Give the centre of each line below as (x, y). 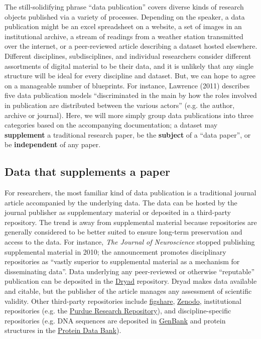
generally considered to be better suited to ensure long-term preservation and (123, 232)
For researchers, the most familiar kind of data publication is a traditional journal (130, 193)
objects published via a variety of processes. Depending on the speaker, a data (125, 16)
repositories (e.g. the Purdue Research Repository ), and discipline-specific (118, 311)
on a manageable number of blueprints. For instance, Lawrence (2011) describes (127, 85)
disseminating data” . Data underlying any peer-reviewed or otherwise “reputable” (130, 271)
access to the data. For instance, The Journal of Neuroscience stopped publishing (130, 242)
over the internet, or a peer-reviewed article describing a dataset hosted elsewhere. (131, 46)
